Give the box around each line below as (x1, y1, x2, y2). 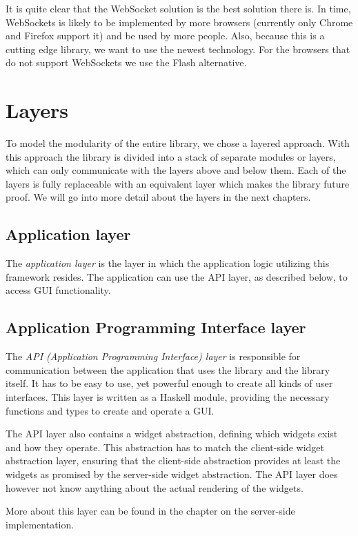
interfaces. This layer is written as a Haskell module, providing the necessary (6, 390, 330, 404)
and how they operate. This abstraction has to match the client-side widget (6, 439, 324, 454)
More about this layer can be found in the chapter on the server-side (6, 504, 295, 518)
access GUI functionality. (6, 283, 111, 297)
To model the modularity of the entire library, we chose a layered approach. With (6, 136, 350, 150)
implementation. (6, 517, 74, 531)
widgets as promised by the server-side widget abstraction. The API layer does (6, 467, 338, 481)
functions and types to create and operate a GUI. (6, 403, 215, 417)
